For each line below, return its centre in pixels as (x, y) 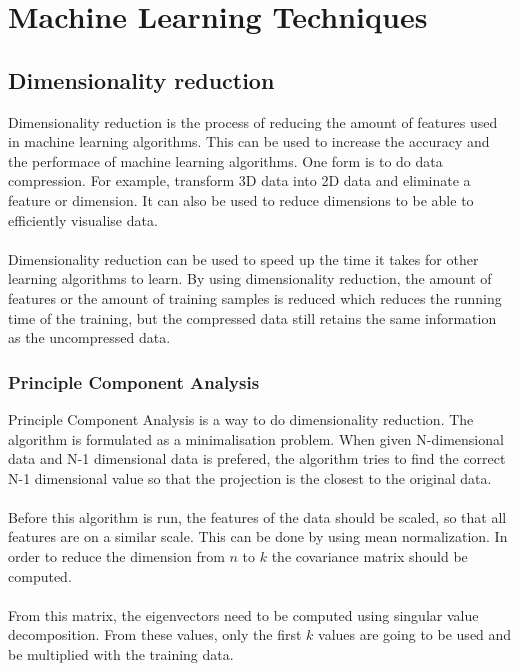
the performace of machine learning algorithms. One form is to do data (225, 160)
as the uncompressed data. (89, 337)
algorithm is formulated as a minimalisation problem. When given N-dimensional (256, 438)
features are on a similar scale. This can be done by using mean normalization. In (258, 536)
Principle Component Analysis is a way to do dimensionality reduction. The (241, 418)
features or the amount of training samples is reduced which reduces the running (255, 297)
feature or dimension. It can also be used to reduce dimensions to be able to (241, 199)
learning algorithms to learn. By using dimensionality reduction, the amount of (250, 278)
